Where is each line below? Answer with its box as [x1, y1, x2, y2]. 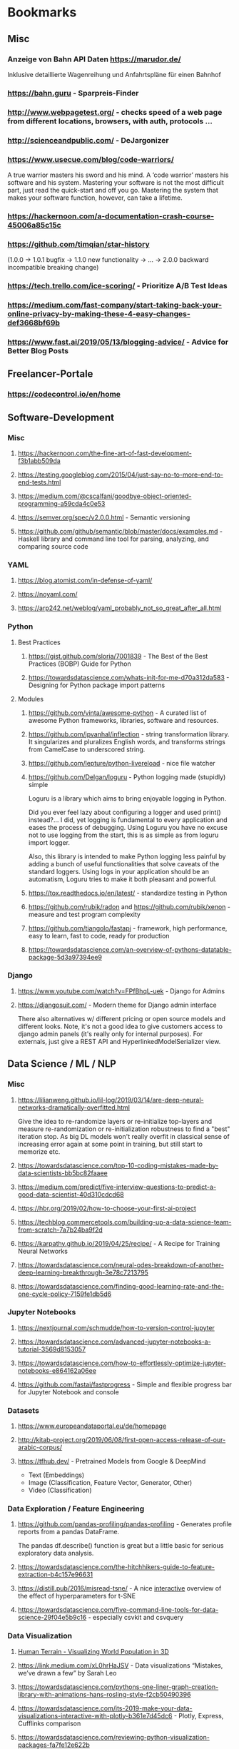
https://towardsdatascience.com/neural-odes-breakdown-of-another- [17, 1260, 225, 1269]
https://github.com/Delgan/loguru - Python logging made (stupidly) [28, 772, 226, 781]
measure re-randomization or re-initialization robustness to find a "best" [17, 1125, 230, 1133]
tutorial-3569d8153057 [17, 1344, 86, 1353]
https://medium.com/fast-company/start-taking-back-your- [7, 300, 223, 310]
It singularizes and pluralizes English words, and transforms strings [28, 737, 226, 746]
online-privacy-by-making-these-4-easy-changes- [7, 309, 190, 318]
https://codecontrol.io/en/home [7, 390, 121, 400]
